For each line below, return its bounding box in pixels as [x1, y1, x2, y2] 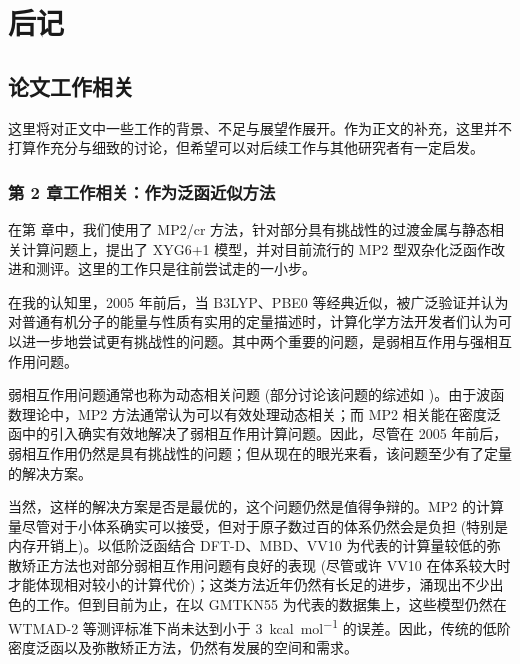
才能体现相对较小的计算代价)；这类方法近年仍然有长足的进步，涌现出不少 [8, 574, 490, 595]
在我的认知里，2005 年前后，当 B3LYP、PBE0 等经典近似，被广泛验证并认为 [8, 291, 509, 312]
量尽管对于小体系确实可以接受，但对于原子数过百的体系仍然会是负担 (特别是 [8, 515, 509, 536]
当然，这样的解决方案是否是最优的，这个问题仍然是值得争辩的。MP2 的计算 [8, 496, 505, 517]
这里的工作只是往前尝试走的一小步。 [77, 258, 316, 279]
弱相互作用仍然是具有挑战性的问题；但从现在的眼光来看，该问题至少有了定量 [8, 442, 512, 463]
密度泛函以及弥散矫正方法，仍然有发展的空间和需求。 [8, 636, 358, 657]
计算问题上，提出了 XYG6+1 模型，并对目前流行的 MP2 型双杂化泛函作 [21, 238, 491, 259]
